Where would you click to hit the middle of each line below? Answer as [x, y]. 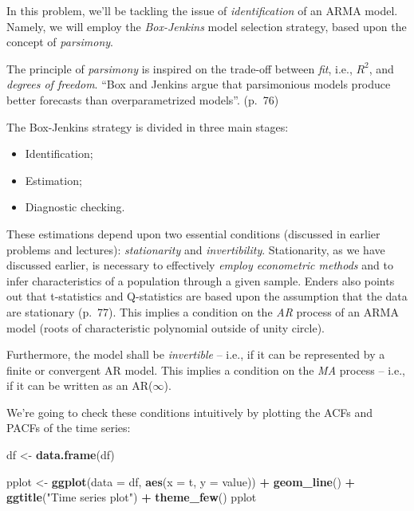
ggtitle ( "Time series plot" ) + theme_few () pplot [132, 497]
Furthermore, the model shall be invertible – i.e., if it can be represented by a [196, 354]
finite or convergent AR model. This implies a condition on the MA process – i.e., [206, 369]
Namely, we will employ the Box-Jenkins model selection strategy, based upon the [207, 26]
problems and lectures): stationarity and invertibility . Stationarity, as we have [196, 249]
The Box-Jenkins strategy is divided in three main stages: [148, 126]
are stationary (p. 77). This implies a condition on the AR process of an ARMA [203, 311]
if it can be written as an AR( [80, 385]
